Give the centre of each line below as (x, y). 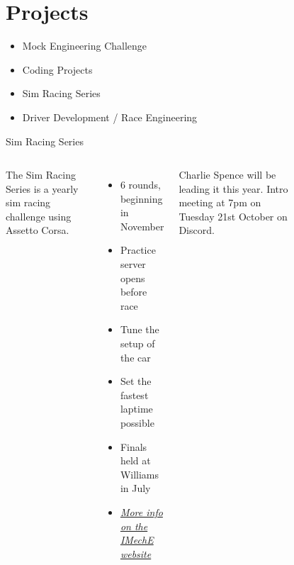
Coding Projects (57, 69)
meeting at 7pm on (220, 202)
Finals (134, 446)
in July (135, 488)
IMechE (137, 540)
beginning (141, 198)
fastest (134, 395)
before (134, 292)
